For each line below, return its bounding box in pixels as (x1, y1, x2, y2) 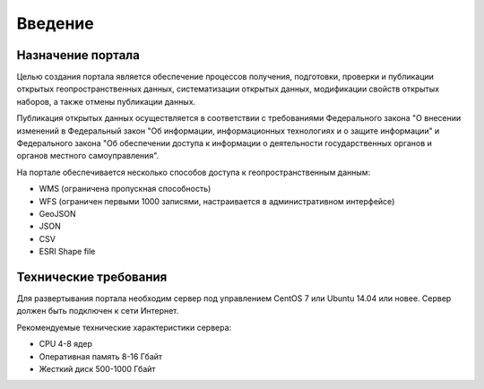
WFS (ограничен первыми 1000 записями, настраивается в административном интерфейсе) (39, 195, 395, 206)
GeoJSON (39, 208, 76, 219)
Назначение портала (16, 48, 141, 63)
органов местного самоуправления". (16, 151, 160, 161)
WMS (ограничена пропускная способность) (39, 184, 212, 194)
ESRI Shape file (39, 246, 96, 257)
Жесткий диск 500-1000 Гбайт (39, 364, 156, 374)
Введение (16, 13, 94, 33)
